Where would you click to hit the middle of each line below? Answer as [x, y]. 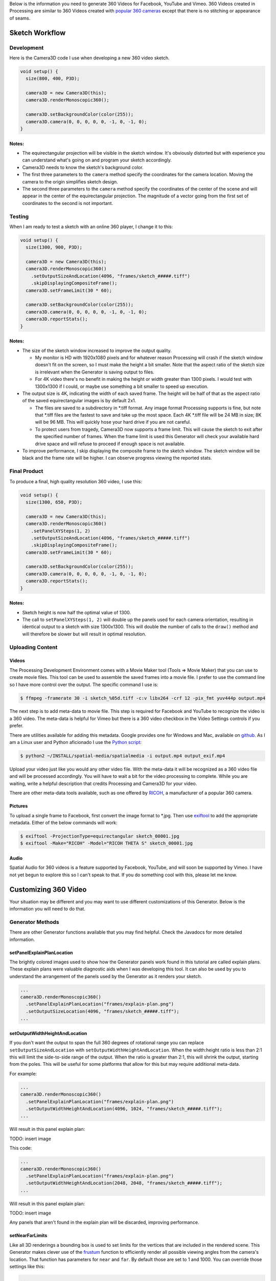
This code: [21, 1148]
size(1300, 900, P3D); [54, 247]
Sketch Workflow [38, 33]
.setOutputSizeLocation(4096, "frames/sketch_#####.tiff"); [102, 1011]
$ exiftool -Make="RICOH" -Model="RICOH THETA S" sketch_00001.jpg [107, 843]
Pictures [19, 806]
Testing [19, 216]
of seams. [20, 18]
